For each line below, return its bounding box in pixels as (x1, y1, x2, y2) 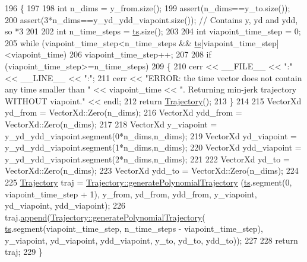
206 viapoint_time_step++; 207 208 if (69, 48, 211, 60)
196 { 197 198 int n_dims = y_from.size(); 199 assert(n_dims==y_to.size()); (5, 2, 290, 14)
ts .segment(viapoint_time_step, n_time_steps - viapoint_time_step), (5, 222, 263, 235)
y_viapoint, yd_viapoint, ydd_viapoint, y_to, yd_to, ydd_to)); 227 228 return (5, 234, 298, 246)
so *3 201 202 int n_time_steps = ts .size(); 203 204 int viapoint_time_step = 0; (5, 25, 301, 37)
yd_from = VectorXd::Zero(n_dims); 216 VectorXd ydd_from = (5, 106, 242, 119)
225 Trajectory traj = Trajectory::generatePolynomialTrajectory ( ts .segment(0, (5, 175, 292, 188)
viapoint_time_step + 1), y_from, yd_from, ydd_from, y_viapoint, (5, 187, 257, 200)
